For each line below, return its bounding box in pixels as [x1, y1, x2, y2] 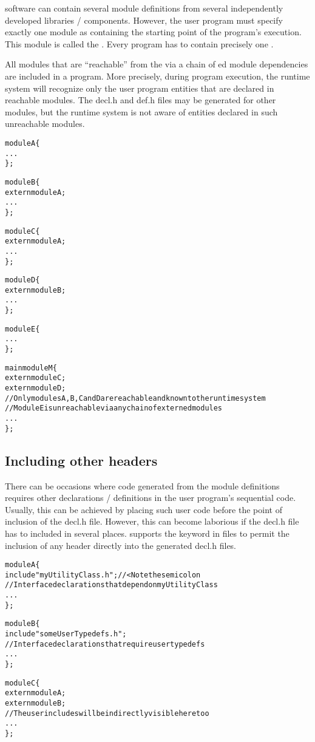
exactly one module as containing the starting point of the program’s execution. [5, 26, 302, 38]
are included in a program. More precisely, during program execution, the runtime [5, 69, 310, 82]
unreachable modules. [5, 117, 85, 130]
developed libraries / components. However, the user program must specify [5, 13, 283, 26]
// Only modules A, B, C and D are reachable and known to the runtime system [5, 393, 266, 403]
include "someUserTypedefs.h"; [5, 630, 127, 639]
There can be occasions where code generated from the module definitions [5, 479, 280, 492]
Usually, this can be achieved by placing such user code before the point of [5, 503, 282, 516]
